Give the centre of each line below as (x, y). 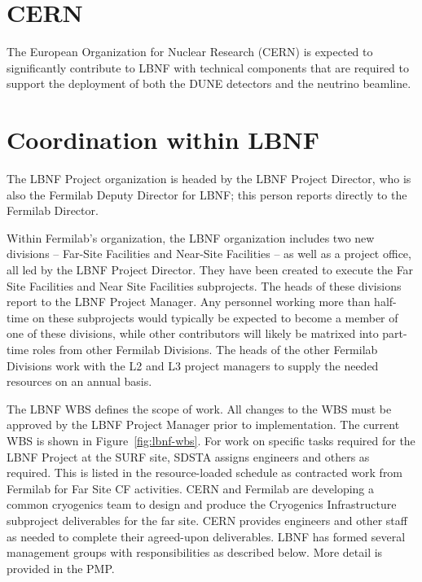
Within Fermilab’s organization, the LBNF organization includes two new (191, 237)
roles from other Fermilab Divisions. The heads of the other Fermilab (205, 349)
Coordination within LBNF (163, 140)
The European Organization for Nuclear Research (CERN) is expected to (190, 52)
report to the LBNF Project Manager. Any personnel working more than (189, 302)
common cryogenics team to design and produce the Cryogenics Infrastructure (202, 504)
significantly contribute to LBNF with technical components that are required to (208, 67)
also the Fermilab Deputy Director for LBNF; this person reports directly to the (207, 194)
